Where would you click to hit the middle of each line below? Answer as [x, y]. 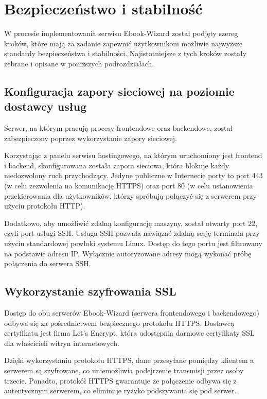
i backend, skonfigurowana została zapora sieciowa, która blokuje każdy [117, 165]
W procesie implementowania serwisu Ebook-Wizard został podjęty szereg [121, 33]
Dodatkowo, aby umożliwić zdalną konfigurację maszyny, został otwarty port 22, [131, 223]
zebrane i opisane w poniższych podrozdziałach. [79, 63]
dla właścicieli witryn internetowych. [62, 343]
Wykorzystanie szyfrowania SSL [90, 291]
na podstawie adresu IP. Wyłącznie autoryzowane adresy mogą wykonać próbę [128, 253]
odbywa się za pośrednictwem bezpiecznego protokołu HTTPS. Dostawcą [119, 323]
